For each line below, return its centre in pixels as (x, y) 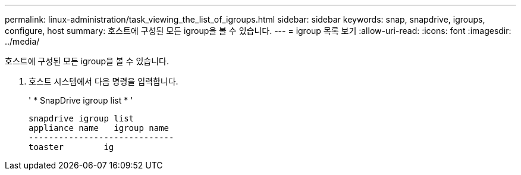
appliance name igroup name (99, 128)
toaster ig (71, 147)
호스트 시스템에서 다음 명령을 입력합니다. (103, 81)
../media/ (22, 41)
